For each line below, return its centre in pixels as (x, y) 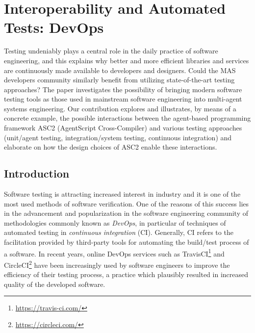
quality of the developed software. (55, 284)
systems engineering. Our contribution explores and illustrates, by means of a (120, 108)
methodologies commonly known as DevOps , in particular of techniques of (115, 222)
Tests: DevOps (54, 27)
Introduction (37, 173)
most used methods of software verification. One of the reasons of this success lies (127, 203)
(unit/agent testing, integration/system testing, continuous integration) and (118, 137)
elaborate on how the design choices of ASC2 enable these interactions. (111, 147)
